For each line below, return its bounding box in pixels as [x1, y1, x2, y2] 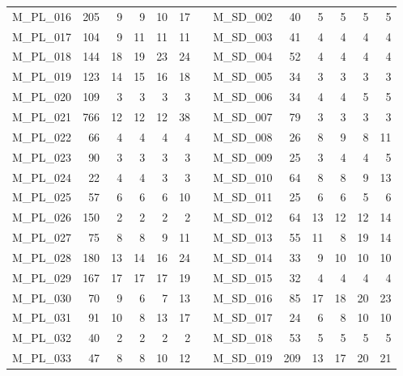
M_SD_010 [213, 168, 273, 185]
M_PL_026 [12, 209, 72, 226]
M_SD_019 [213, 349, 273, 366]
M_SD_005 [213, 68, 273, 85]
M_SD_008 [213, 128, 273, 145]
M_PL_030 [12, 289, 72, 306]
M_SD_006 [213, 88, 273, 105]
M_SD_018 [213, 329, 273, 346]
